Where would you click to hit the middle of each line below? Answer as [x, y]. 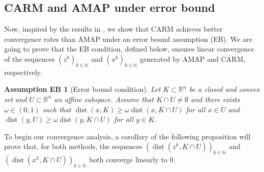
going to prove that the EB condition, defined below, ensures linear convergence [129, 49]
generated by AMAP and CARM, [193, 58]
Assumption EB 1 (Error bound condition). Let [82, 89]
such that [57, 109]
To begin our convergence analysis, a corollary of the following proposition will [127, 136]
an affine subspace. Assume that [104, 99]
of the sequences [29, 58]
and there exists [215, 99]
